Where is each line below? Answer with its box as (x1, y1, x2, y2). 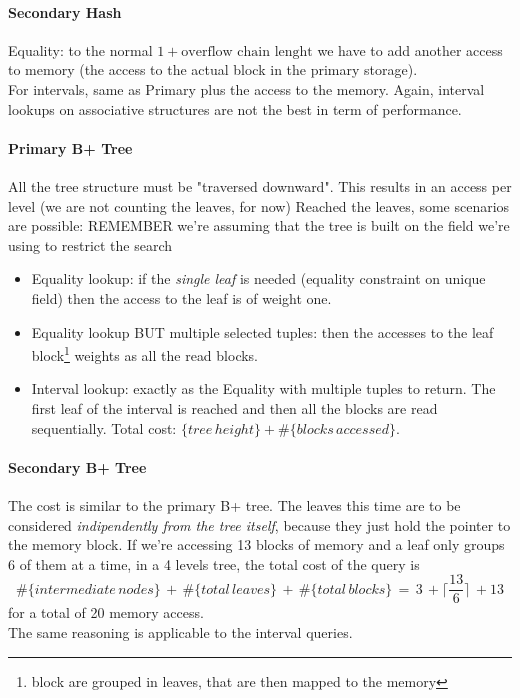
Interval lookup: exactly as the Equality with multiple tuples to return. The (31, 378, 496, 399)
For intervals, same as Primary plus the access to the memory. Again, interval (8, 78, 485, 99)
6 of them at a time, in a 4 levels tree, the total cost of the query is (8, 553, 420, 574)
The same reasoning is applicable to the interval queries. (8, 621, 353, 642)
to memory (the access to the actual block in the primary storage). (8, 59, 418, 80)
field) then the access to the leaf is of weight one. (31, 287, 332, 308)
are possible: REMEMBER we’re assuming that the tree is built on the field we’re (8, 215, 510, 236)
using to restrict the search (8, 234, 173, 255)
